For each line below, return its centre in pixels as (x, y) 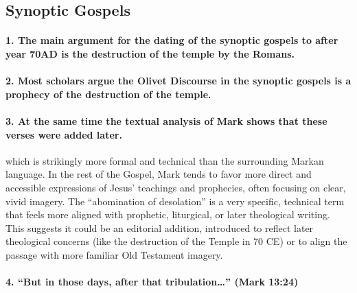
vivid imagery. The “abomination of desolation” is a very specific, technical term (175, 201)
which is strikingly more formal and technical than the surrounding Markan (165, 160)
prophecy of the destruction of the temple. (108, 94)
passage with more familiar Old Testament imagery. (114, 254)
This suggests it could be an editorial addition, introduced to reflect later (160, 227)
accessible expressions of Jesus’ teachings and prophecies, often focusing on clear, (176, 187)
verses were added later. (64, 134)
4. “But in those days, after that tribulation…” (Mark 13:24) (152, 282)
